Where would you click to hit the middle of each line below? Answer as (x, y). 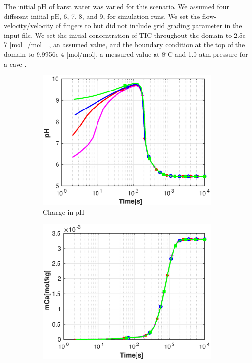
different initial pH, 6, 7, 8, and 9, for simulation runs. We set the (102, 16)
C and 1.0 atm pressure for (208, 54)
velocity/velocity (29, 26)
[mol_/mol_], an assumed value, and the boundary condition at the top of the (127, 45)
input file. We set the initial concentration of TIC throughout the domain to (118, 35)
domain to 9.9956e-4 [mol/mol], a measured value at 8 (85, 54)
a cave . (15, 64)
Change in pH (64, 212)
